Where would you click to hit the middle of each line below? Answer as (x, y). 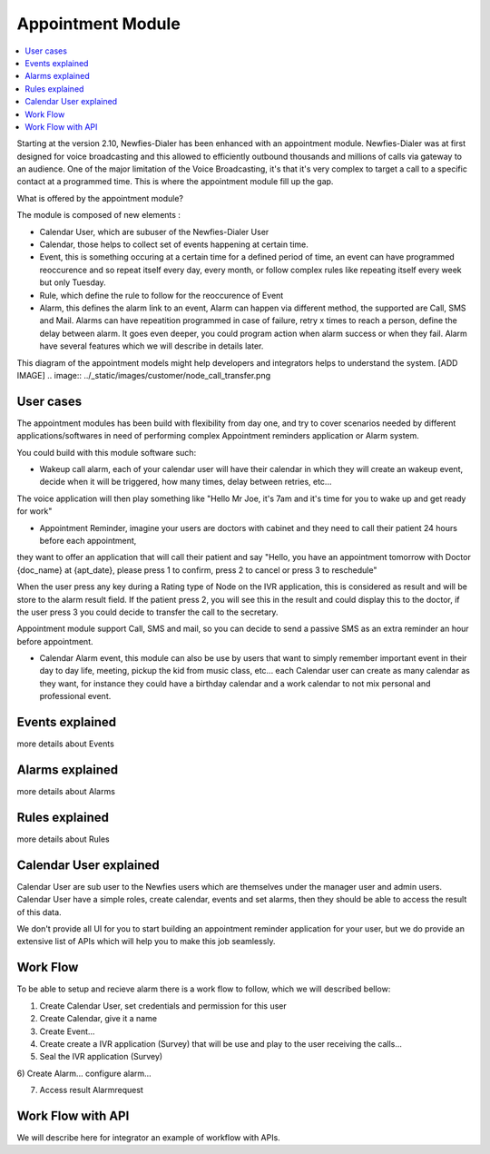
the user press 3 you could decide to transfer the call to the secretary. (147, 612)
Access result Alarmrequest (92, 1090)
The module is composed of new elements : (99, 215)
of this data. (39, 912)
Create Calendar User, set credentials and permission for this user (163, 1006)
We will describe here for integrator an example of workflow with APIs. (148, 1137)
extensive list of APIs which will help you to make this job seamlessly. (146, 942)
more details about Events (66, 744)
